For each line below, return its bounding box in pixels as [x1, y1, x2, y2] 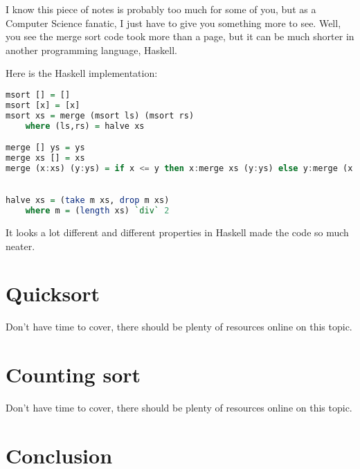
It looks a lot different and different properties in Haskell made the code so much [6, 225, 349, 240]
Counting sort [6, 360, 141, 389]
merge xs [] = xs [6, 153, 85, 163]
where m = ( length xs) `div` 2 [25, 206, 170, 216]
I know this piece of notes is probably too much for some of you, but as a [6, 2, 316, 16]
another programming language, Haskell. [6, 42, 177, 57]
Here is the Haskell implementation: [6, 66, 158, 80]
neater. [6, 238, 35, 253]
